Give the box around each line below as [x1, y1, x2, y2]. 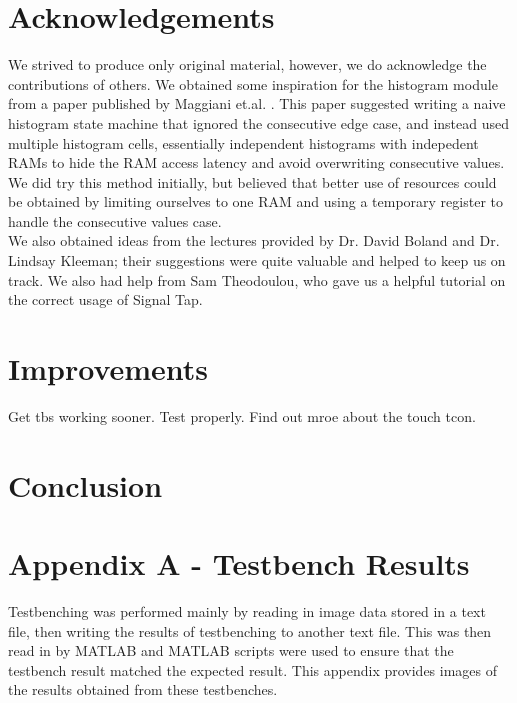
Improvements [8, 348, 209, 389]
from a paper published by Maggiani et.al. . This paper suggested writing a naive [8, 93, 506, 114]
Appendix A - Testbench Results [8, 543, 470, 584]
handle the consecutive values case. [8, 210, 222, 231]
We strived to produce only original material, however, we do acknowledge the [8, 54, 487, 75]
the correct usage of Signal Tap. [8, 289, 203, 310]
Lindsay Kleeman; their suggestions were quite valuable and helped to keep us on [8, 250, 506, 271]
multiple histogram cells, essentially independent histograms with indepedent [8, 132, 479, 153]
